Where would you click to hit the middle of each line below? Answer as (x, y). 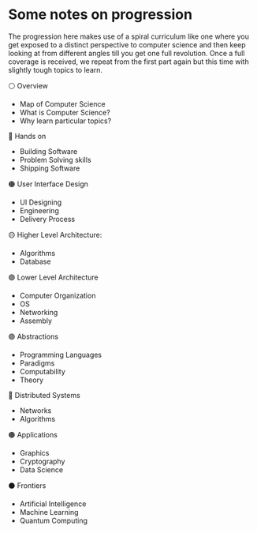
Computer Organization (58, 295)
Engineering (39, 210)
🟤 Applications (33, 434)
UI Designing (41, 202)
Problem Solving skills (56, 160)
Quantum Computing (54, 520)
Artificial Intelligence (53, 504)
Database (35, 261)
